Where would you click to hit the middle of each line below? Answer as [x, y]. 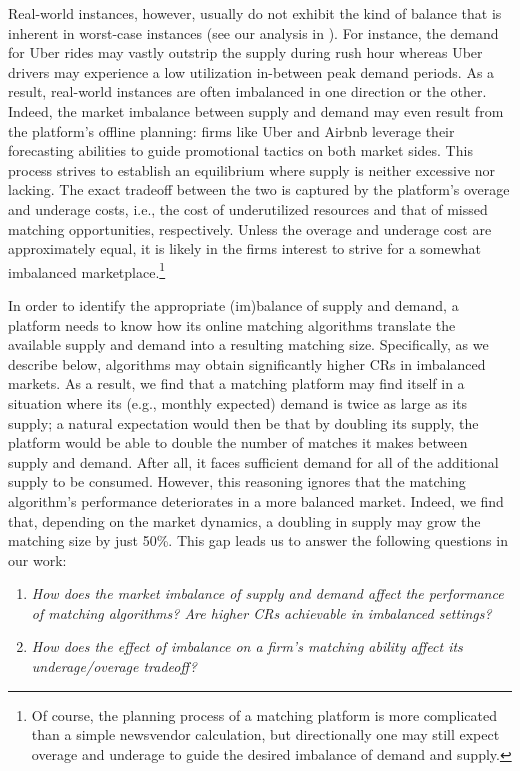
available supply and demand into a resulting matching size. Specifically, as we [248, 344]
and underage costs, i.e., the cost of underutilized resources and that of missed [248, 208]
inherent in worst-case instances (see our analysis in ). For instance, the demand [253, 32]
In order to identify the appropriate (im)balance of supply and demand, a [233, 304]
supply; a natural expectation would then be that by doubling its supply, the [243, 422]
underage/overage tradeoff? [114, 666]
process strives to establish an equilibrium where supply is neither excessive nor [252, 169]
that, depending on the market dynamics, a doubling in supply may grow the [244, 520]
